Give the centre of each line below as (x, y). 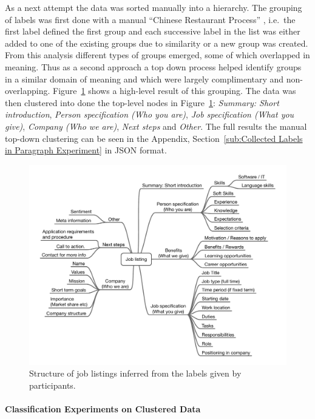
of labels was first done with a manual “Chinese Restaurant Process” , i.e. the (150, 19)
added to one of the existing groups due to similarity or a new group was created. (157, 43)
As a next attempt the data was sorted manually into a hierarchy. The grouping (154, 7)
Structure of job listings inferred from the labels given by (135, 373)
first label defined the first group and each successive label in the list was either (153, 31)
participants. (52, 385)
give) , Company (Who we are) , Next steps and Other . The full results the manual (156, 126)
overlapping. (28, 91)
